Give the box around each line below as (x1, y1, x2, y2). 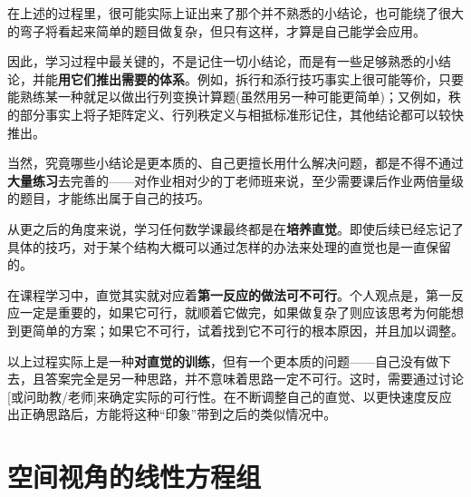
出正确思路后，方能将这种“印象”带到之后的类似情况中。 (7, 404, 337, 424)
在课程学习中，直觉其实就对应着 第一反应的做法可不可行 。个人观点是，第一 (7, 285, 451, 304)
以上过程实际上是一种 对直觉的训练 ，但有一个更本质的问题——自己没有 (7, 351, 426, 370)
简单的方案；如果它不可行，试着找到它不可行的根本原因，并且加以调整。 (32, 320, 464, 339)
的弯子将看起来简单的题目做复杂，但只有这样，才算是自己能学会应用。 (7, 21, 426, 40)
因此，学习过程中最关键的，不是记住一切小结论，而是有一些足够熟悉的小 (7, 52, 438, 71)
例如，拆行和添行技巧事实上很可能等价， (197, 69, 438, 88)
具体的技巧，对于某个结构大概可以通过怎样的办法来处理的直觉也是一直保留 (7, 237, 451, 256)
